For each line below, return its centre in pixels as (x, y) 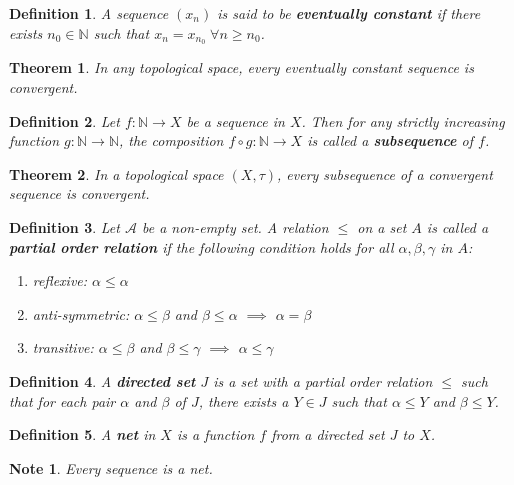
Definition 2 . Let (64, 120)
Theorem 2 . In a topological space (116, 173)
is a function (215, 434)
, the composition (171, 140)
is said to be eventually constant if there (349, 13)
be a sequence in (235, 120)
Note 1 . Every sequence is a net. (111, 467)
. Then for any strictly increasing (403, 120)
